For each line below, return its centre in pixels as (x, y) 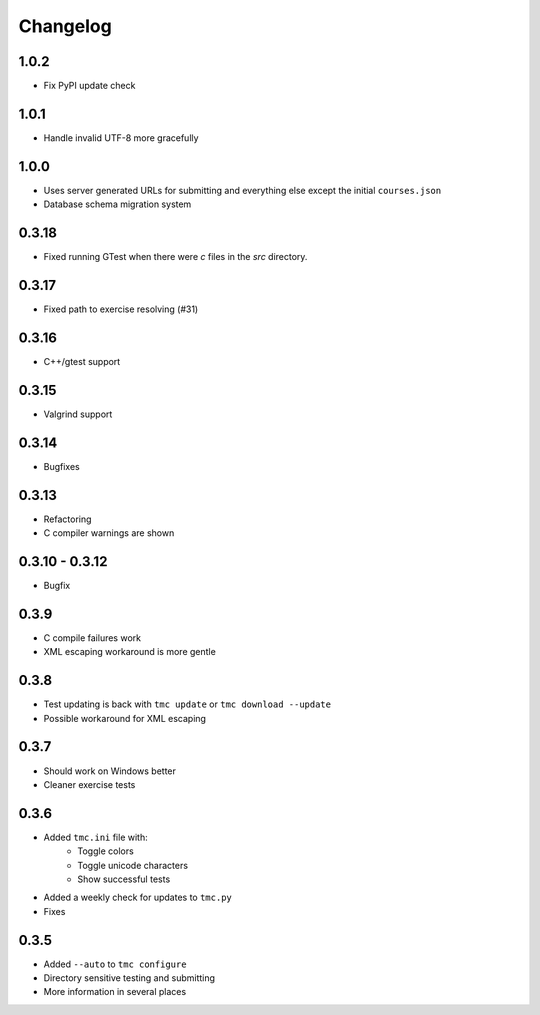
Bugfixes (61, 466)
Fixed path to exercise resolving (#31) (121, 309)
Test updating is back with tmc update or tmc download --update (187, 704)
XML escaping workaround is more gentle (130, 652)
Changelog (65, 26)
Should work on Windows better (110, 771)
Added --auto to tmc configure (115, 964)
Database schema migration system (117, 204)
